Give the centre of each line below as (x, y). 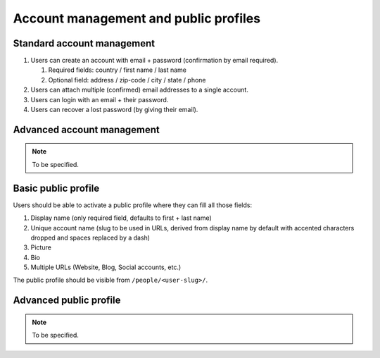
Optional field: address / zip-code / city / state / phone (127, 80)
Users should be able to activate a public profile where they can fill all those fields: (133, 205)
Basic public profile (56, 188)
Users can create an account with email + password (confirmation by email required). (154, 61)
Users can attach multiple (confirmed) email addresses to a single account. (140, 90)
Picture (41, 247)
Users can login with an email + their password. (100, 99)
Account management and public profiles (137, 18)
